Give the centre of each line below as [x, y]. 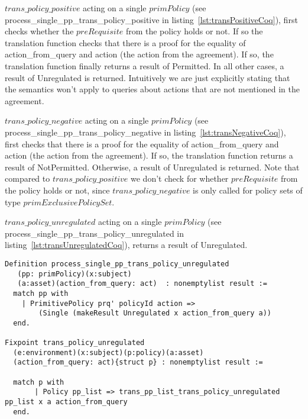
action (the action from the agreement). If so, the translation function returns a [149, 155]
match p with [39, 382]
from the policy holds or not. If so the [194, 31]
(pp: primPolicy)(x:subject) [74, 274]
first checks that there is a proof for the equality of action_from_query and [142, 144]
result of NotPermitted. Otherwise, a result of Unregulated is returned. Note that [152, 167]
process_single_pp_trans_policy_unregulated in [95, 233]
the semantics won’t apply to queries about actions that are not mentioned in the [152, 89]
